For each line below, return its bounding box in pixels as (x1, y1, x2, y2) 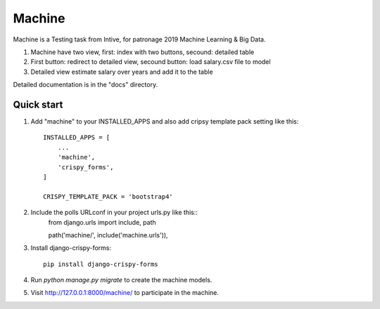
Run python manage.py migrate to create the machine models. (30, 276, 213, 284)
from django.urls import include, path (48, 218, 156, 226)
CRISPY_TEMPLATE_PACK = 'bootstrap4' (43, 192, 174, 200)
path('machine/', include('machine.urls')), (48, 230, 168, 239)
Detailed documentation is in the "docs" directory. (13, 81, 158, 89)
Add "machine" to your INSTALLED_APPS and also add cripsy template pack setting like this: (30, 117, 299, 126)
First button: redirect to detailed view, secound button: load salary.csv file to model (30, 58, 271, 66)
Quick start (13, 98, 63, 110)
